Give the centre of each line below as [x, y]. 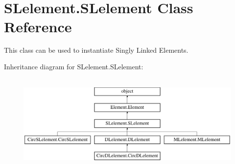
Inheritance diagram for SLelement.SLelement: [74, 66]
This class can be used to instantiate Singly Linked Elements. [96, 50]
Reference [38, 27]
